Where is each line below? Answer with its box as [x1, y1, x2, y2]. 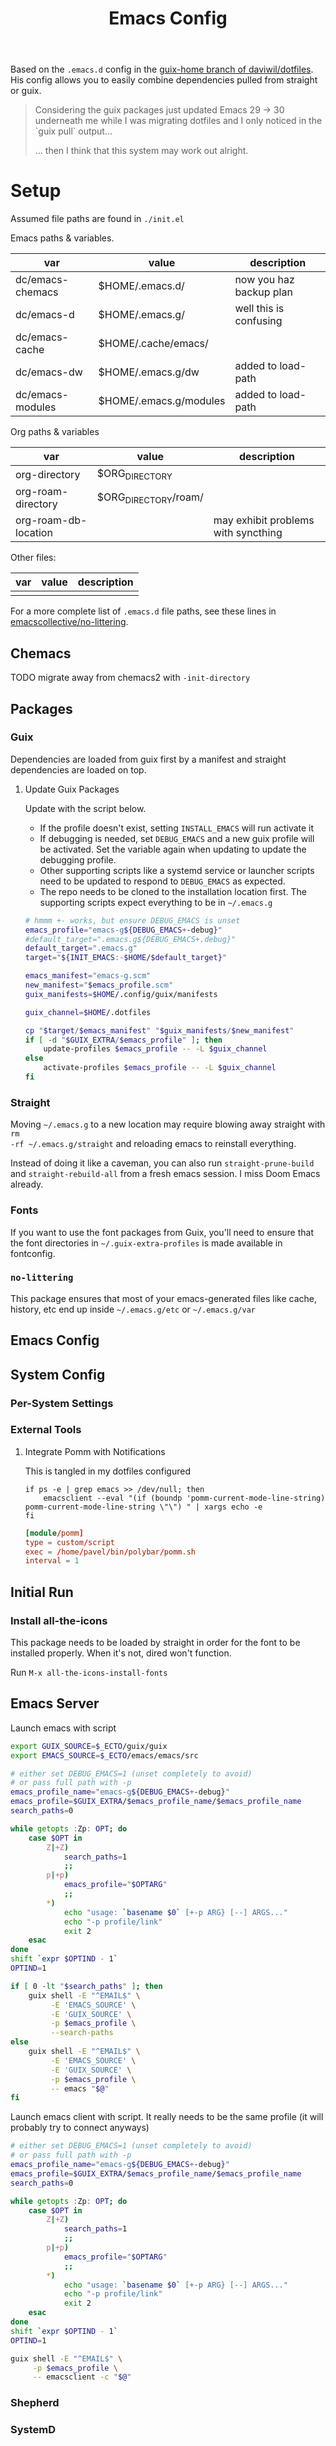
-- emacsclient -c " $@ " [32, 2372, 132, 2382]
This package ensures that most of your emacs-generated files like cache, [10, 1292, 317, 1304]
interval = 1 [24, 1556, 80, 1566]
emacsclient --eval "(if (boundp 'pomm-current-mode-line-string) [43, 1493, 326, 1503]
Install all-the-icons [10, 1613, 108, 1627]
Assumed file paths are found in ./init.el [10, 213, 185, 225]
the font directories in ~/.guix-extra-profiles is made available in [10, 1237, 283, 1249]
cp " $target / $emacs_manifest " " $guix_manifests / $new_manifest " [24, 1025, 295, 1036]
